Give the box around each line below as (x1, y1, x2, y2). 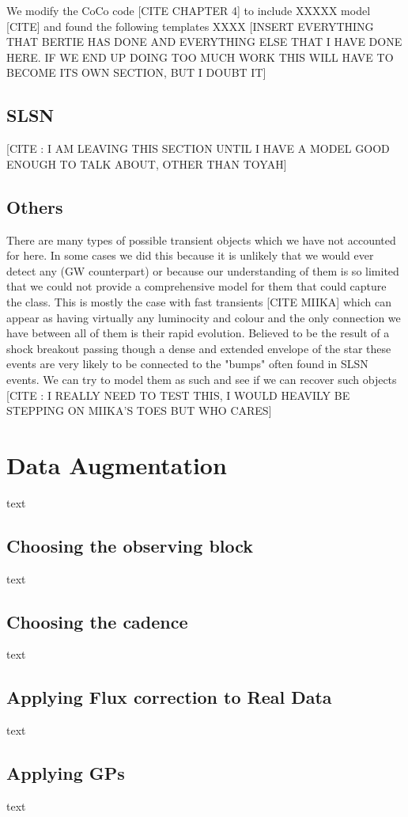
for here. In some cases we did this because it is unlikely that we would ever (6, 247, 374, 264)
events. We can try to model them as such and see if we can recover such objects (6, 370, 397, 387)
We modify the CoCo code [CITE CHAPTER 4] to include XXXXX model (6, 2, 371, 18)
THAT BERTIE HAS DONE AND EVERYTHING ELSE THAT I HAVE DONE (6, 33, 402, 50)
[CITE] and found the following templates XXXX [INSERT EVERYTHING (6, 17, 374, 34)
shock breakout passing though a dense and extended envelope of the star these (6, 340, 391, 356)
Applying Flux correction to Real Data (6, 685, 332, 709)
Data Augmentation (6, 448, 227, 481)
